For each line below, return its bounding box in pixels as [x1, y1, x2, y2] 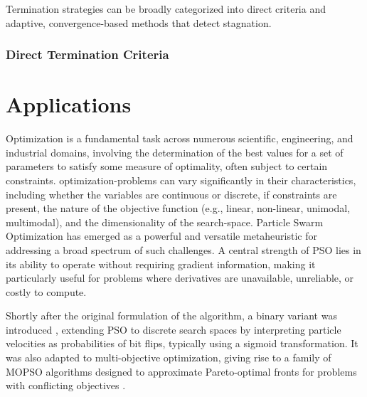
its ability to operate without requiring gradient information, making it [6, 256, 316, 271]
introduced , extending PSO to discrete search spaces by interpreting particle [6, 322, 341, 337]
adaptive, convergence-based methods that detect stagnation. [6, 15, 272, 30]
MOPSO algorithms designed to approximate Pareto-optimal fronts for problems [6, 364, 357, 379]
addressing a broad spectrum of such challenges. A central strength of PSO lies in [6, 242, 361, 257]
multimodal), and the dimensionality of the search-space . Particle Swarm [6, 214, 324, 229]
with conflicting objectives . [6, 378, 126, 393]
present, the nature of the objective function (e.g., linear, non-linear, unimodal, [6, 201, 351, 216]
